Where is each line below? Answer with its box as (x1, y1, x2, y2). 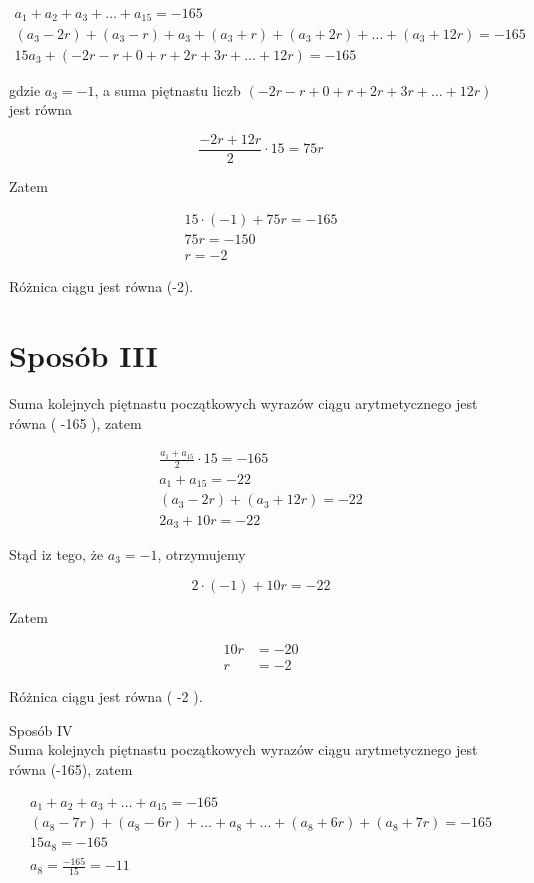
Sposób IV (9, 719, 73, 740)
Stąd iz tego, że (9, 543, 104, 564)
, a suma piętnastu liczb (94, 79, 241, 100)
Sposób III (9, 335, 158, 376)
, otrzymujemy (157, 543, 246, 564)
